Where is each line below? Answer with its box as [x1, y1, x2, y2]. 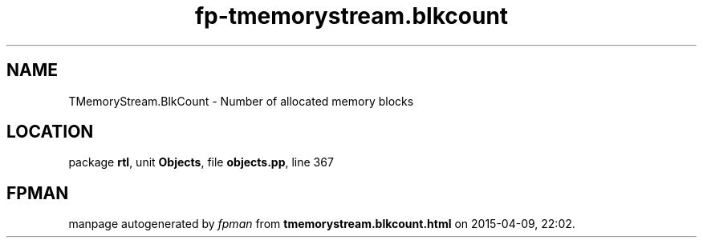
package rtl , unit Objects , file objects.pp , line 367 [68, 155, 334, 170]
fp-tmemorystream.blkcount [194, 2, 509, 30]
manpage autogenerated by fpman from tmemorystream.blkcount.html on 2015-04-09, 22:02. [68, 217, 575, 231]
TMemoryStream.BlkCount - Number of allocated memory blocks [68, 94, 414, 108]
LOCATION [6, 122, 94, 142]
